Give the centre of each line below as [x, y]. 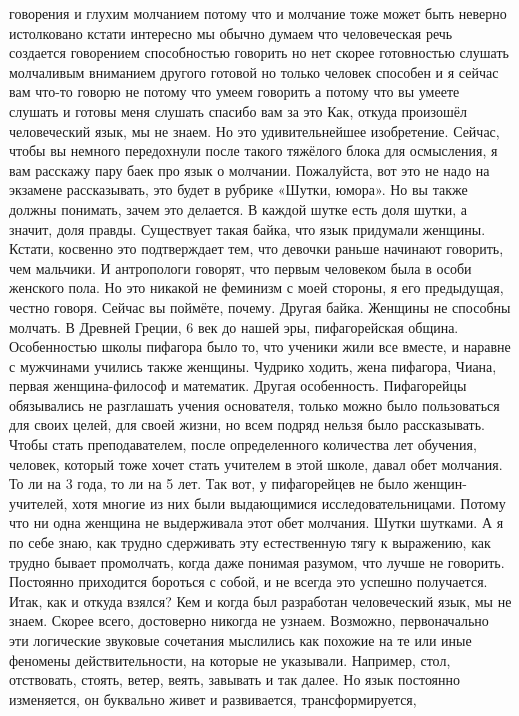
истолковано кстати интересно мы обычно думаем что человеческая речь [231, 32]
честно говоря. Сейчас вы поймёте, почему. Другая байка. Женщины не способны [260, 306]
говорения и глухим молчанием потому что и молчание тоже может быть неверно [258, 13]
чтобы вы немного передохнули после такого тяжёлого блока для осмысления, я [253, 150]
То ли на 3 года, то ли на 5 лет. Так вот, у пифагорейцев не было [209, 483]
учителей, [38, 502]
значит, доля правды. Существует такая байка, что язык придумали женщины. [247, 228]
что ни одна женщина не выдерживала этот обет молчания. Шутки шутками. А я [256, 522]
